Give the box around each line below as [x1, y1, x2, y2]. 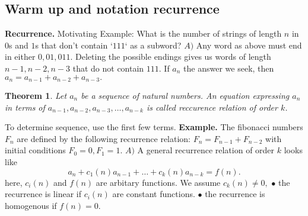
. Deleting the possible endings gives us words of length [70, 50, 271, 63]
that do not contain [72, 62, 144, 74]
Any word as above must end [196, 38, 302, 51]
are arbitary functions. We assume [96, 176, 221, 188]
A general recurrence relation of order [137, 144, 275, 156]
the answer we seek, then [183, 62, 274, 74]
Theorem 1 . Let [5, 89, 67, 102]
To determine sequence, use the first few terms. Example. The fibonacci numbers [5, 121, 303, 133]
